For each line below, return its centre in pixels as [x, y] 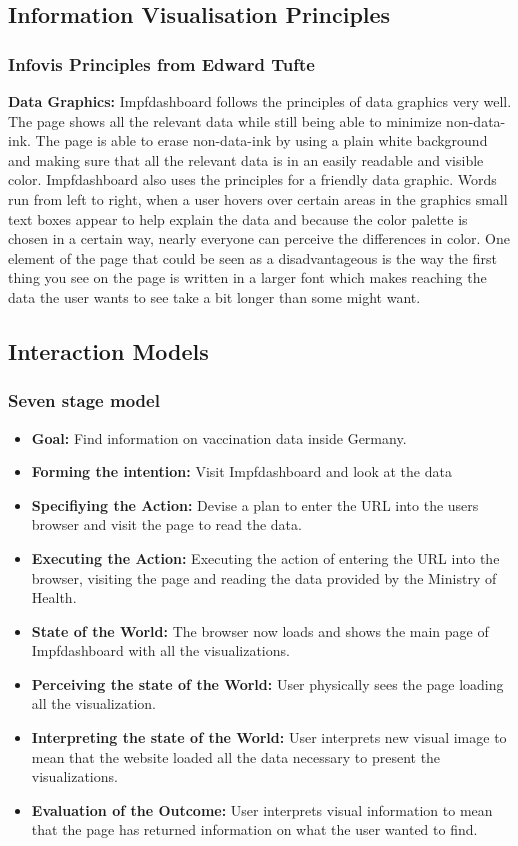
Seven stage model [84, 400]
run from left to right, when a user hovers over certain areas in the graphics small [258, 198]
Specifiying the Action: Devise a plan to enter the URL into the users [255, 504]
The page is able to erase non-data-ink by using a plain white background [261, 140]
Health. [54, 597]
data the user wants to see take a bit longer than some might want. [214, 296]
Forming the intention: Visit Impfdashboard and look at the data [241, 471]
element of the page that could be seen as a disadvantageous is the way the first [252, 257]
